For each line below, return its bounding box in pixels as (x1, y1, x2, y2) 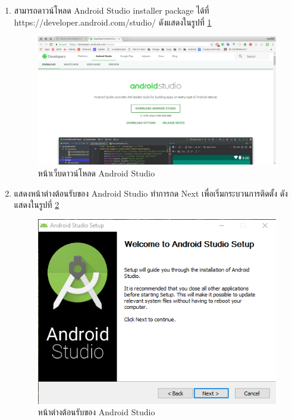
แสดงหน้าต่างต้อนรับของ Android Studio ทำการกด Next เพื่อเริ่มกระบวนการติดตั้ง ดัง (14, 187, 288, 199)
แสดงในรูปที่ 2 (14, 198, 59, 211)
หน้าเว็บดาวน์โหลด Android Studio (37, 166, 155, 179)
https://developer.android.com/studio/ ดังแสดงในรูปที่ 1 (14, 15, 212, 28)
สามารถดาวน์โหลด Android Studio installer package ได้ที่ (14, 4, 209, 16)
